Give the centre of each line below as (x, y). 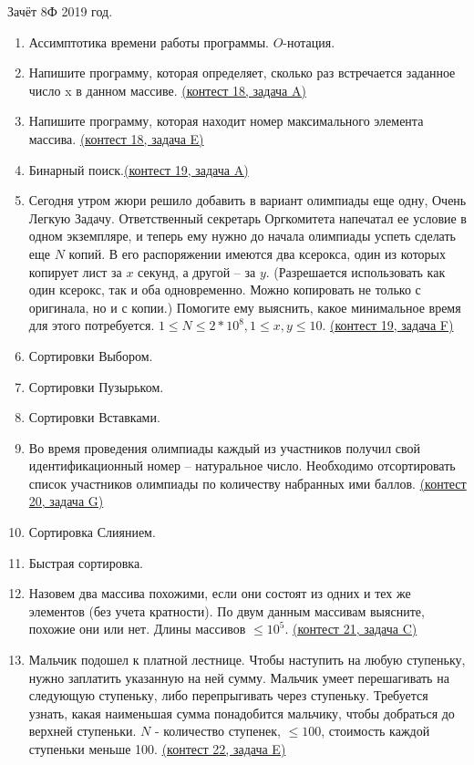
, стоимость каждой (376, 731)
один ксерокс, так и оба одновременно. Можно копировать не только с (225, 289)
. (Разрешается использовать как (355, 271)
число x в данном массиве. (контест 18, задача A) (167, 90)
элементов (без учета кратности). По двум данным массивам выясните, (227, 610)
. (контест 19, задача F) (388, 325)
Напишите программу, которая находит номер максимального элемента (226, 121)
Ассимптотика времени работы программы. (149, 41)
